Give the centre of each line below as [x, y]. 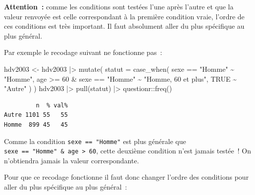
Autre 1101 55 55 [36, 115]
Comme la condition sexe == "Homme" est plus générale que [95, 141]
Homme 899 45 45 [36, 124]
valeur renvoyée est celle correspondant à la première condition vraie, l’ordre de [124, 16]
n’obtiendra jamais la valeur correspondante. [72, 160]
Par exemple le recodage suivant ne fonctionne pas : [83, 52]
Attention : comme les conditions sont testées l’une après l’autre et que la [119, 6]
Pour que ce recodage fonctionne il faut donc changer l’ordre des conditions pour [127, 177]
